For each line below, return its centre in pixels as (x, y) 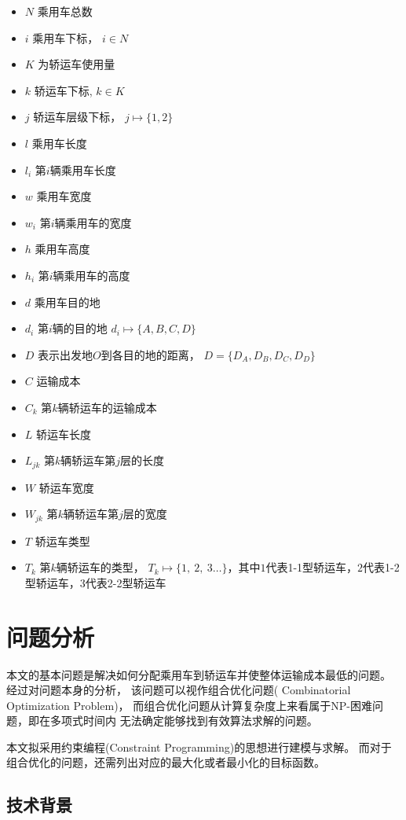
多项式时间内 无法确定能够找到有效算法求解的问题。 (184, 721)
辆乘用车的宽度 (93, 222)
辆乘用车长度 (83, 169)
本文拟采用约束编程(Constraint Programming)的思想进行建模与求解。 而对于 (199, 746)
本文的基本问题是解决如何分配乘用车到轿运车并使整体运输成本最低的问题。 (199, 674)
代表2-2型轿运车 (126, 582)
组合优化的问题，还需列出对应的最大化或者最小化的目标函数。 (166, 762)
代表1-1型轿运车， (312, 567)
